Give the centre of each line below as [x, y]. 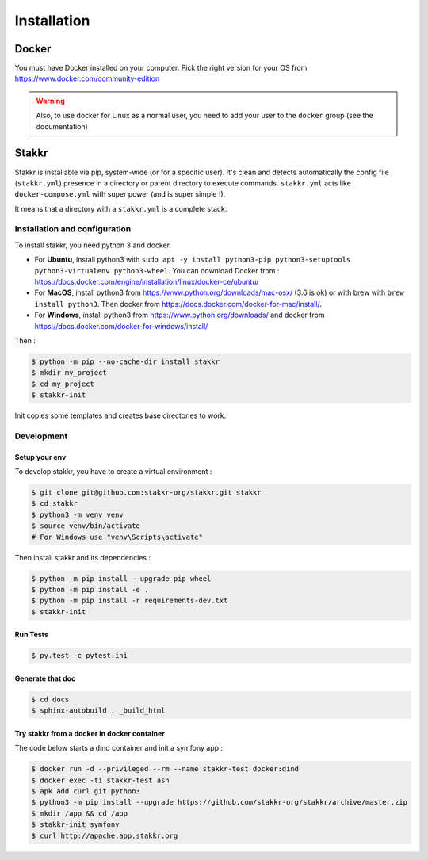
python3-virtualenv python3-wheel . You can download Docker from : [157, 270]
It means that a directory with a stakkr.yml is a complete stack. [121, 208]
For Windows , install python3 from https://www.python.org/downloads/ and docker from [180, 315]
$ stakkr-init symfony [75, 825]
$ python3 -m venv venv [78, 514]
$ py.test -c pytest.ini [80, 656]
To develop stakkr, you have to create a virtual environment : [113, 472]
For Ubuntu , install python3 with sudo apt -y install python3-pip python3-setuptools [193, 260]
